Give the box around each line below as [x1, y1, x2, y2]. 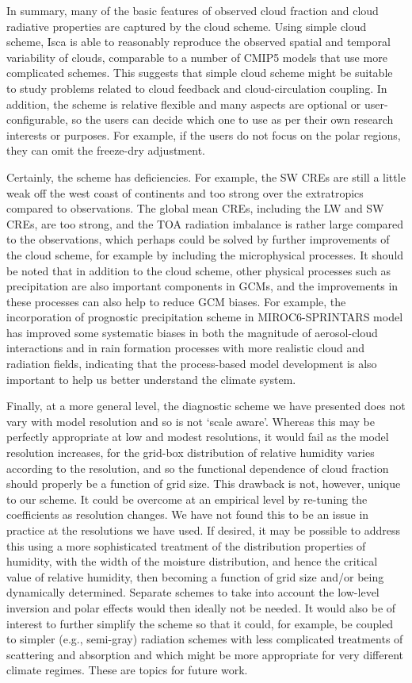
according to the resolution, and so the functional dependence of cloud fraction [6, 459, 389, 476]
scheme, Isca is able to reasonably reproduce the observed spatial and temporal [6, 33, 391, 50]
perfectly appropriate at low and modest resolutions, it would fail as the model [6, 428, 389, 445]
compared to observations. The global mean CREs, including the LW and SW [6, 200, 384, 217]
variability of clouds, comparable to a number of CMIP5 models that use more [6, 48, 387, 65]
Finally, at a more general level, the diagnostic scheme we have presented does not [6, 397, 406, 414]
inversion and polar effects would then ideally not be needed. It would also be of [6, 599, 396, 616]
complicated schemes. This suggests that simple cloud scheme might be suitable [6, 64, 393, 81]
